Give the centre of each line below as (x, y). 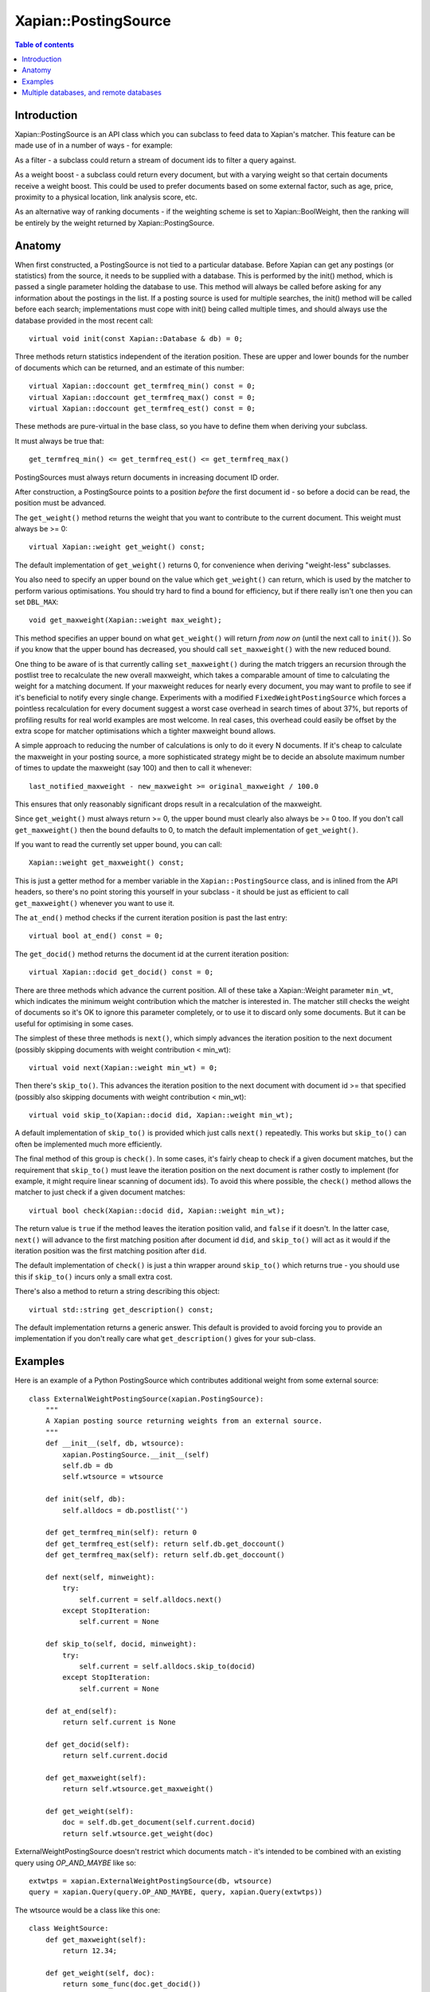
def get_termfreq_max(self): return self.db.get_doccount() (165, 1555)
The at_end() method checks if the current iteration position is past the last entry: (151, 918)
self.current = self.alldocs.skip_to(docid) (168, 1667)
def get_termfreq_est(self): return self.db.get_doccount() (165, 1543)
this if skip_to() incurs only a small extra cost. (94, 1276)
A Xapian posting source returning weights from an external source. (184, 1421)
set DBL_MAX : (37, 602)
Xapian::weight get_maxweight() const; (107, 863)
